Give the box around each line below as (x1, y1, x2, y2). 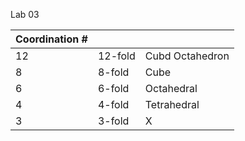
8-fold (97, 65, 130, 79)
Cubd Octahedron (144, 49, 230, 63)
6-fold (97, 82, 130, 95)
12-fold (97, 49, 136, 63)
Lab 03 (10, 9, 40, 20)
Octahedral (144, 82, 198, 95)
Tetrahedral (144, 98, 200, 111)
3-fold (97, 114, 130, 128)
